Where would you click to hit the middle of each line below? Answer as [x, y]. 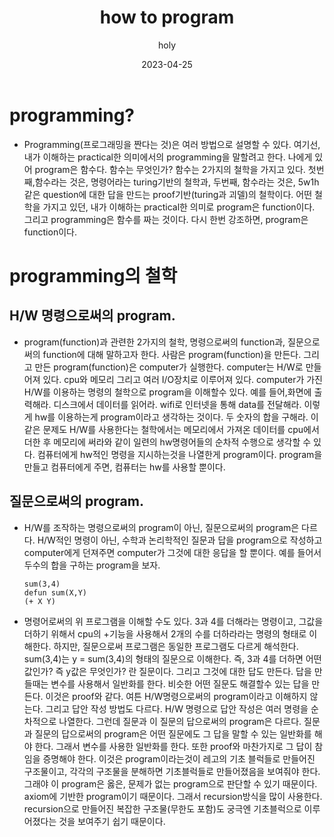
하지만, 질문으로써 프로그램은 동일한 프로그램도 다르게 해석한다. [176, 646]
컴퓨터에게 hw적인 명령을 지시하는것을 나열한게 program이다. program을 [180, 454]
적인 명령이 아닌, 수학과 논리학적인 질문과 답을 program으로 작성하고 [189, 540]
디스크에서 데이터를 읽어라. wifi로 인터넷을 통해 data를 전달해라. [177, 404]
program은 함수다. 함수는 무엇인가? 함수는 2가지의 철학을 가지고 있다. [170, 169]
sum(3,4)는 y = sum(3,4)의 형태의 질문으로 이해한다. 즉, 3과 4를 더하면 [163, 658]
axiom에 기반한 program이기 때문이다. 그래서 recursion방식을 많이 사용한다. [173, 796]
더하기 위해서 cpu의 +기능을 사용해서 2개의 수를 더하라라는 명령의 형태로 [165, 633]
